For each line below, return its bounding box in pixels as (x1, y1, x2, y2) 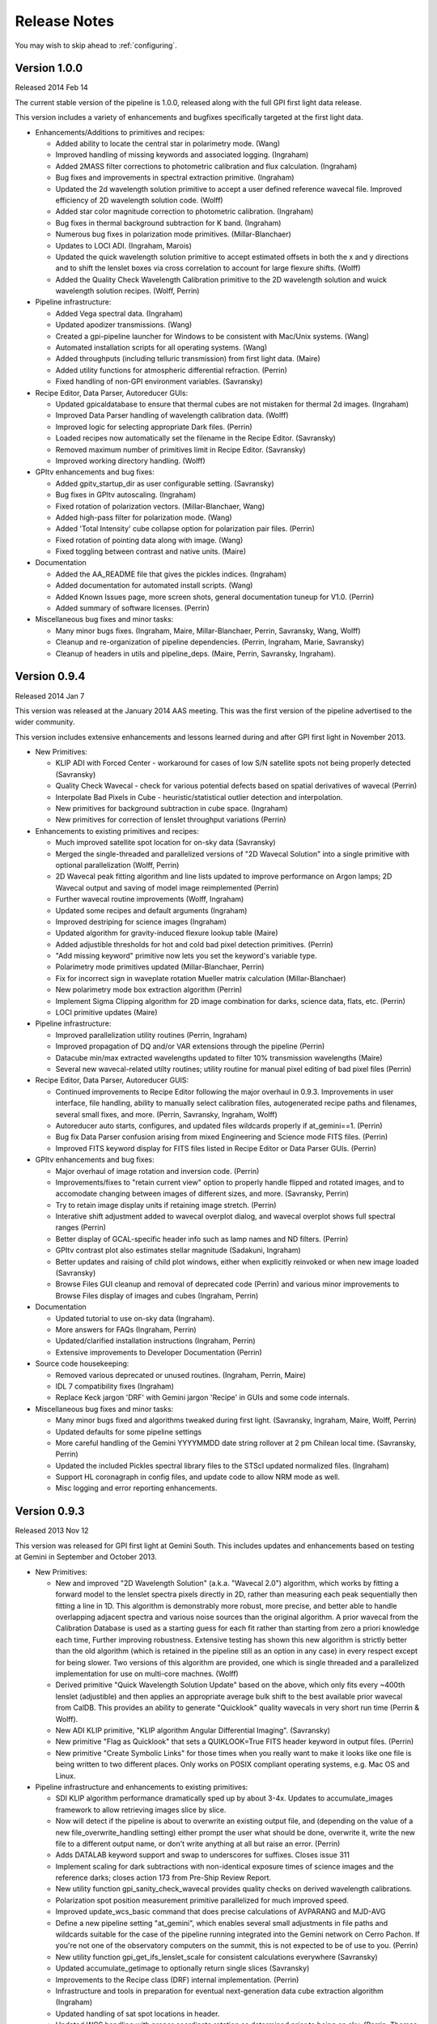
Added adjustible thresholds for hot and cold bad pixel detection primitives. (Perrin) (55, 939, 333, 949)
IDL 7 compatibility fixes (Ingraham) (55, 1381, 174, 1391)
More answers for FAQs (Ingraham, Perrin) (55, 1325, 197, 1334)
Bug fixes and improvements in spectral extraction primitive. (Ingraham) (55, 172, 295, 182)
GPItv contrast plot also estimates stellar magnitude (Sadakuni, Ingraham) (55, 1245, 301, 1255)
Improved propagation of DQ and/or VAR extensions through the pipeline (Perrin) (55, 1041, 325, 1052)
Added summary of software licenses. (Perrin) (55, 603, 210, 613)
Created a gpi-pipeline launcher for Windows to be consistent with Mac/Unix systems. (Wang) (55, 331, 370, 341)
